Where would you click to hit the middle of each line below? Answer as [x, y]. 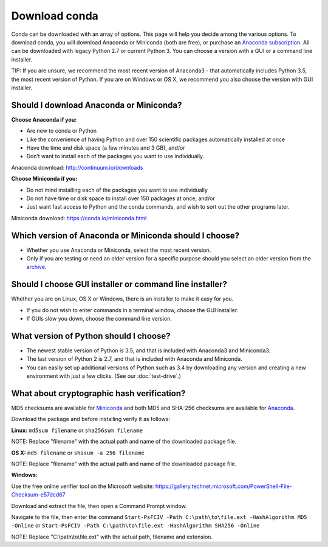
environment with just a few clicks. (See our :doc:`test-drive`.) [104, 376]
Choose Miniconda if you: [44, 179]
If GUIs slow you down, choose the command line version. [99, 319]
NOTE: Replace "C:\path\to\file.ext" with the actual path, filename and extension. [112, 537]
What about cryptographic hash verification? [98, 393]
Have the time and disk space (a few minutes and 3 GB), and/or [106, 148]
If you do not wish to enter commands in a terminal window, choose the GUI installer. [132, 310]
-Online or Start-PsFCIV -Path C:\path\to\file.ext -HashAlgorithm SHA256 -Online [135, 526]
